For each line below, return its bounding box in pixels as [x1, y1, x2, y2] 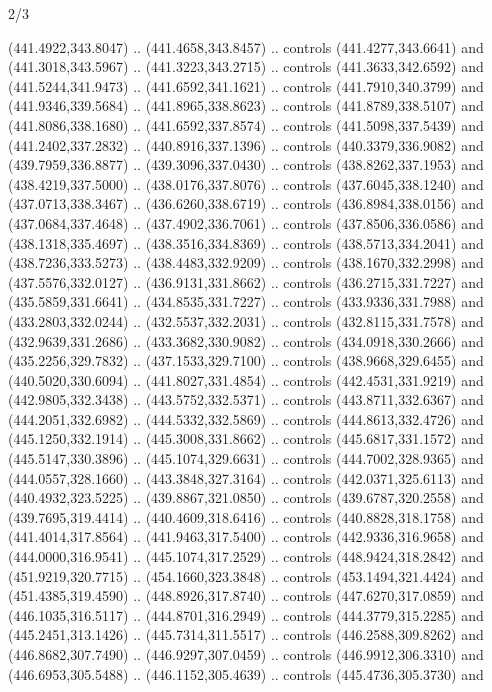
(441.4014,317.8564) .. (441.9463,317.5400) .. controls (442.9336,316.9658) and [8, 526, 484, 547]
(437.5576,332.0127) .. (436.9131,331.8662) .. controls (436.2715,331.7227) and [8, 271, 484, 292]
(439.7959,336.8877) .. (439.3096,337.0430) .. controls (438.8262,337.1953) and [8, 154, 484, 175]
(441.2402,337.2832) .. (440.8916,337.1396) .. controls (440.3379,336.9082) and [8, 134, 484, 155]
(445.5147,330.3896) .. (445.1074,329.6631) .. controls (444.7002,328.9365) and [8, 448, 484, 469]
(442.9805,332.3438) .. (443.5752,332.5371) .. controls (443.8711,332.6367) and [8, 389, 484, 410]
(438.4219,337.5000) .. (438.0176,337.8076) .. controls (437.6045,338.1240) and [8, 173, 484, 194]
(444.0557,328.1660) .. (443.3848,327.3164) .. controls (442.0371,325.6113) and [8, 467, 484, 488]
